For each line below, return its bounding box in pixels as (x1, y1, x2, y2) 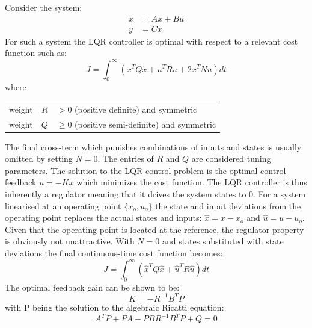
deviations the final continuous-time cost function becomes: (5, 246, 223, 259)
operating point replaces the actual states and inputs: (5, 211, 202, 224)
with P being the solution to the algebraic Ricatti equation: (5, 300, 224, 313)
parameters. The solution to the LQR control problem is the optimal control (5, 164, 286, 176)
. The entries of (97, 152, 154, 165)
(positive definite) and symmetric (75, 102, 197, 115)
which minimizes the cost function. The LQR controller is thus (76, 176, 307, 188)
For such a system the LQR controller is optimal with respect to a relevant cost (5, 34, 298, 47)
